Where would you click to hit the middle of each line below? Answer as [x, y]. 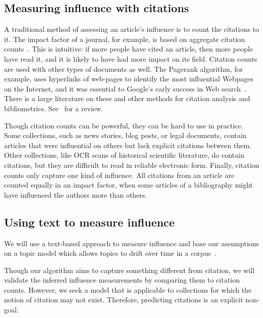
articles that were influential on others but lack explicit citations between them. [128, 145]
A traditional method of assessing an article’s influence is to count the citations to [132, 29]
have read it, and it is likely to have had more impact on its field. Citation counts [131, 58]
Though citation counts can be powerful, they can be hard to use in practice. [124, 125]
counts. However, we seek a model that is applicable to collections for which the [128, 289]
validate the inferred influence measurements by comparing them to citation [122, 280]
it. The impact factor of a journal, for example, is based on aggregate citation [125, 39]
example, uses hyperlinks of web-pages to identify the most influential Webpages [129, 79]
